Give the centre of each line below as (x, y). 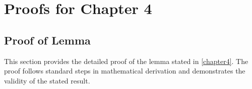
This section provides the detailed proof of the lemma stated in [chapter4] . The (126, 61)
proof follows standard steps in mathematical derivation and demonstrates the (125, 71)
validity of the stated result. (47, 80)
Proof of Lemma (47, 40)
